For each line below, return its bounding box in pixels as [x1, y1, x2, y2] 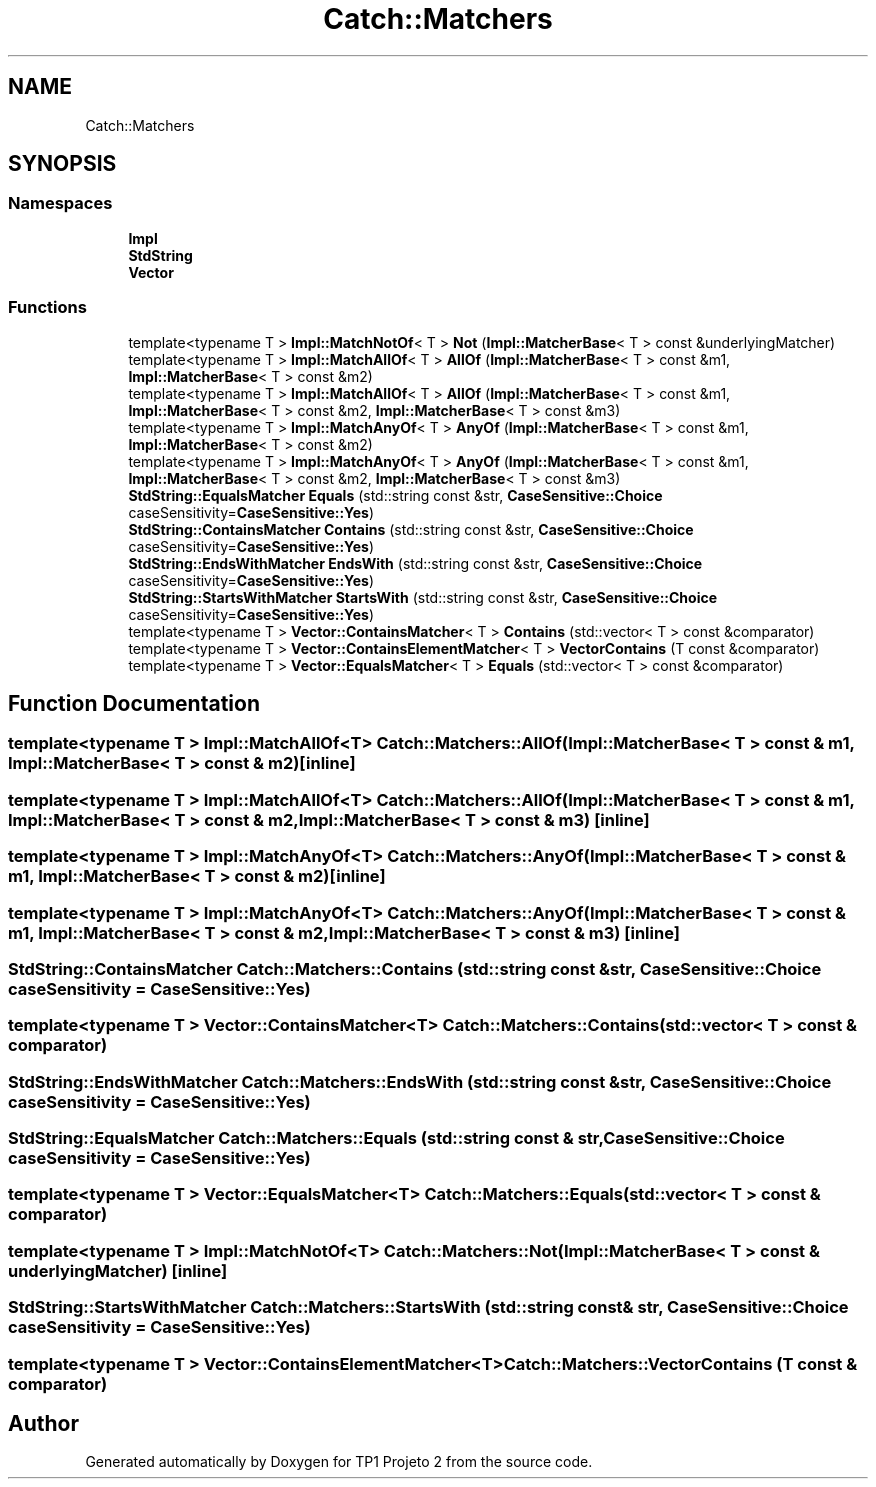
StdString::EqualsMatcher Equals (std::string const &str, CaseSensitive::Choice [128, 486, 663, 504]
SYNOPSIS [8, 151, 117, 177]
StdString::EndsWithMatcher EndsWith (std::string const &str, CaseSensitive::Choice [128, 554, 703, 572]
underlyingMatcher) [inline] [8, 1260, 228, 1281]
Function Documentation [8, 690, 260, 716]
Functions [8, 297, 87, 318]
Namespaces [8, 193, 113, 214]
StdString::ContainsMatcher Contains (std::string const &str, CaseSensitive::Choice [128, 520, 694, 538]
